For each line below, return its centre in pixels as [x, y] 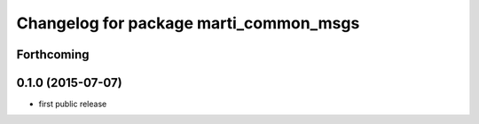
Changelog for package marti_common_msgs [188, 23]
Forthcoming [53, 54]
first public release [73, 104]
